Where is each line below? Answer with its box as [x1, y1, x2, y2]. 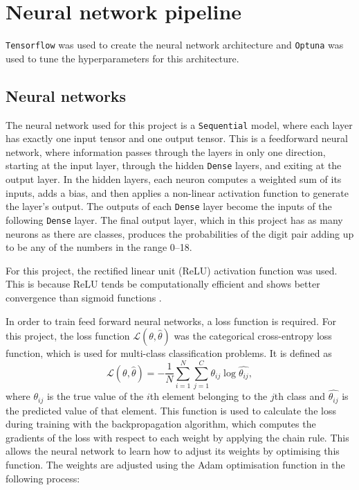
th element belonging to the [149, 389, 268, 403]
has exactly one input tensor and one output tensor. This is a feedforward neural [6, 131, 348, 146]
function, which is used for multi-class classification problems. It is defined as [6, 346, 332, 360]
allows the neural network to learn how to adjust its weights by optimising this [6, 444, 340, 458]
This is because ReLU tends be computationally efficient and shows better [6, 277, 320, 291]
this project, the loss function [6, 329, 130, 343]
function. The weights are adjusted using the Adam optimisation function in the [6, 457, 345, 471]
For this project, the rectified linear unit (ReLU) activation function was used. [6, 263, 338, 277]
